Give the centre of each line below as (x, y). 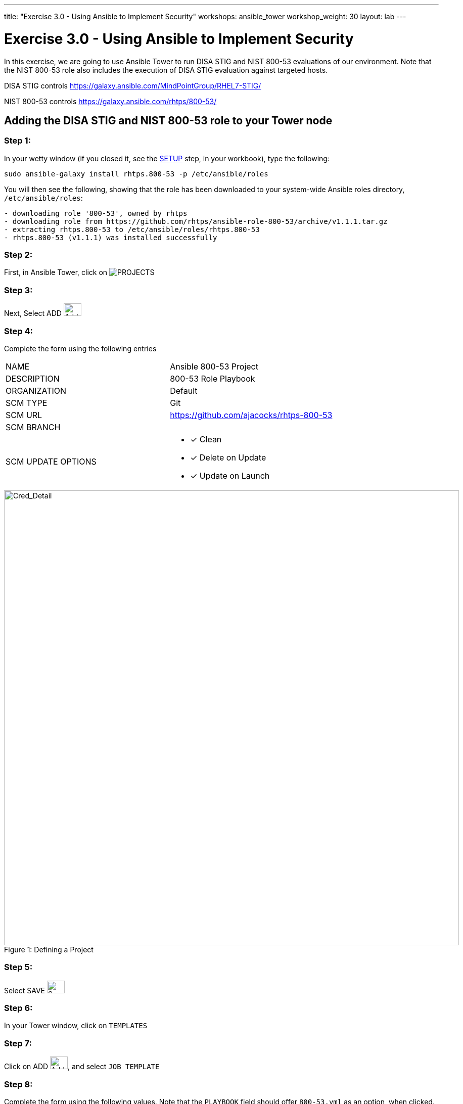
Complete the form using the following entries (80, 348)
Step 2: (18, 255)
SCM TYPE (27, 403)
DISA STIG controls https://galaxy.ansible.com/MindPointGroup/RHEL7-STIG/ (133, 85)
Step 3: (18, 290)
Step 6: (18, 1008)
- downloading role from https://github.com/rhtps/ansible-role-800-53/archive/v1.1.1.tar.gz (196, 221)
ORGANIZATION (36, 390)
